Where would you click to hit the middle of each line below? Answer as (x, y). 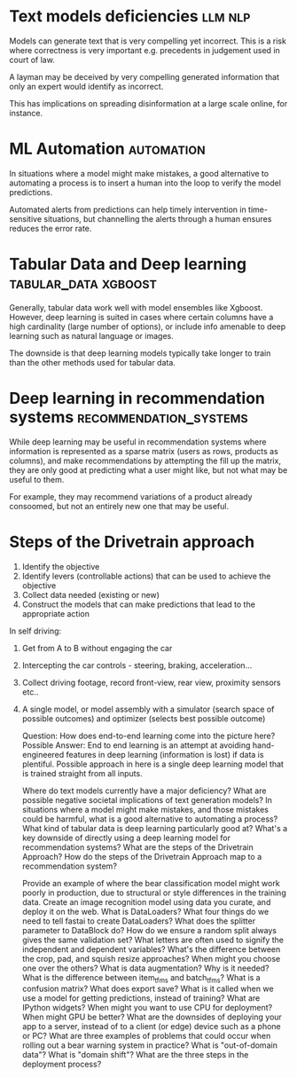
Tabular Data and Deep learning (128, 264)
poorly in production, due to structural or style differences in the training (154, 893)
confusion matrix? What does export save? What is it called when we (148, 989)
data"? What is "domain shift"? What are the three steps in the (135, 1055)
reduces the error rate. (51, 228)
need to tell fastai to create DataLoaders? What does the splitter (138, 921)
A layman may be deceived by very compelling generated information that (145, 76)
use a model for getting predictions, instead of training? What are (141, 998)
